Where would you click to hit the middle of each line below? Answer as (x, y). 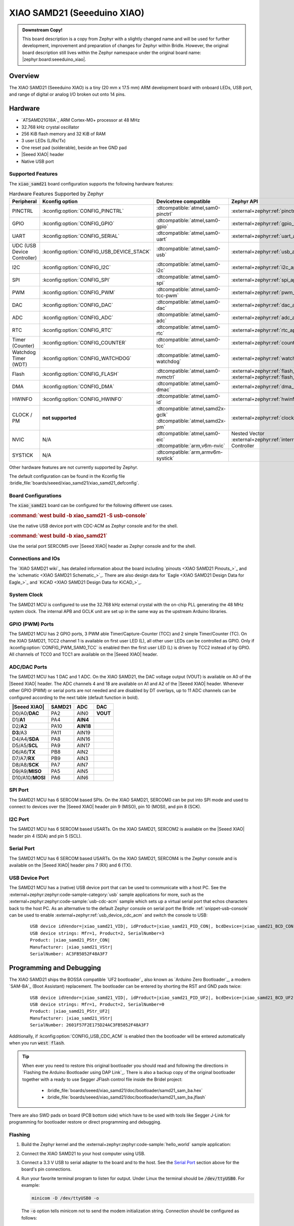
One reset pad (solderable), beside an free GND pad (74, 148)
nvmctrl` (166, 377)
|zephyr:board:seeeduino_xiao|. (54, 59)
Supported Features (34, 174)
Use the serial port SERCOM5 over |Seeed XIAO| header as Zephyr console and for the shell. (102, 546)
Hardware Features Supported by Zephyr (56, 194)
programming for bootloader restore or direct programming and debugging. (85, 1122)
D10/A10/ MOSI (29, 778)
